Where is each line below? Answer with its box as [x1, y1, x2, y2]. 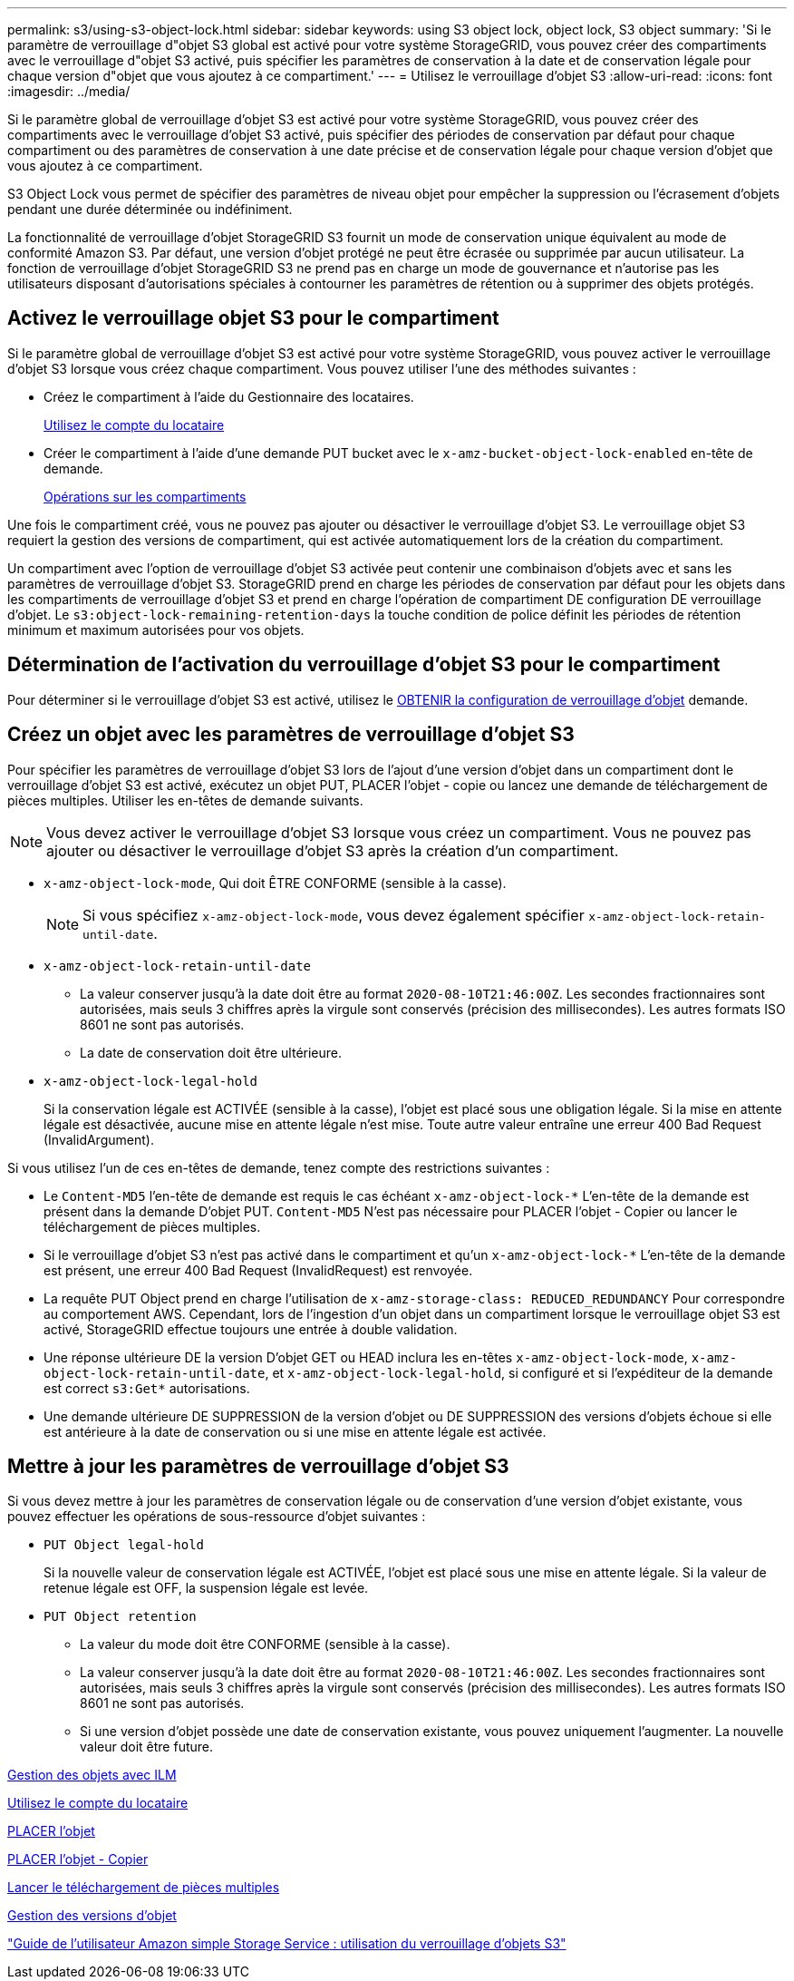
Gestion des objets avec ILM [7, 1767, 177, 1783]
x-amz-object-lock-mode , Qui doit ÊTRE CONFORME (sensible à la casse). [44, 874, 507, 891]
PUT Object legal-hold [44, 1537, 205, 1553]
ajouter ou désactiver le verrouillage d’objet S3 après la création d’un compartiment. [46, 841, 619, 860]
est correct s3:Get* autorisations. [44, 1380, 250, 1396]
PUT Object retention [44, 1609, 197, 1625]
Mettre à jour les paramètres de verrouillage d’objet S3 [7, 1454, 509, 1478]
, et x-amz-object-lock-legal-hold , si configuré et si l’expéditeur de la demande [265, 1364, 773, 1381]
